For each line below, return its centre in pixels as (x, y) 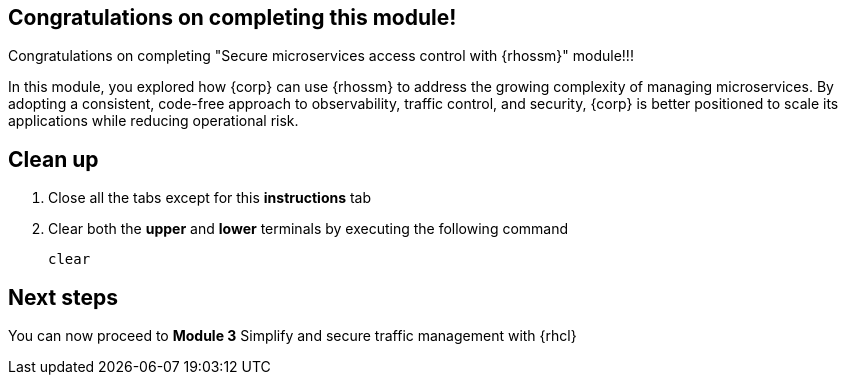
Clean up (53, 159)
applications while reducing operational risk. (153, 121)
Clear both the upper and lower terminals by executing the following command (308, 229)
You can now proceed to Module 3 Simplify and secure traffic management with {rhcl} (292, 336)
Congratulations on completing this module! (232, 17)
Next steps (63, 297)
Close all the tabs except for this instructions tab (210, 198)
